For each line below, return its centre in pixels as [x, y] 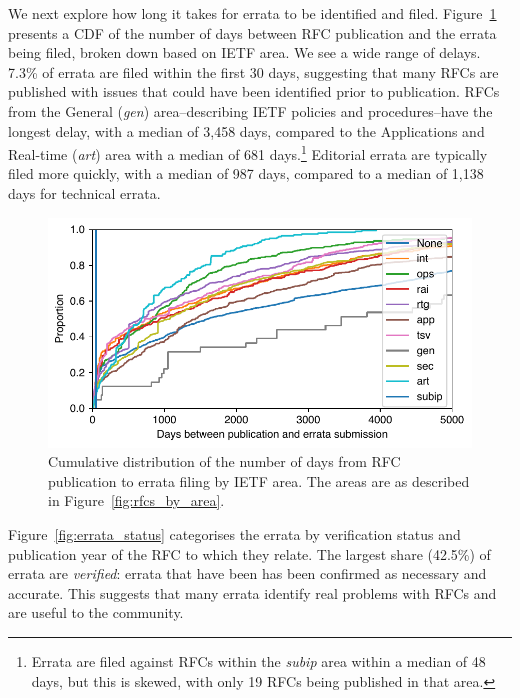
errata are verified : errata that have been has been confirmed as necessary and [247, 573]
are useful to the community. [96, 612]
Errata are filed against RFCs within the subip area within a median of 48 [258, 660]
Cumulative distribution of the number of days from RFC [224, 461]
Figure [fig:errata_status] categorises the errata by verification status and [234, 534]
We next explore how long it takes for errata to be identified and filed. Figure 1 [252, 13]
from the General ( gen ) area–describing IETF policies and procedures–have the [250, 110]
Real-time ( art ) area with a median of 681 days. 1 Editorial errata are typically [248, 152]
